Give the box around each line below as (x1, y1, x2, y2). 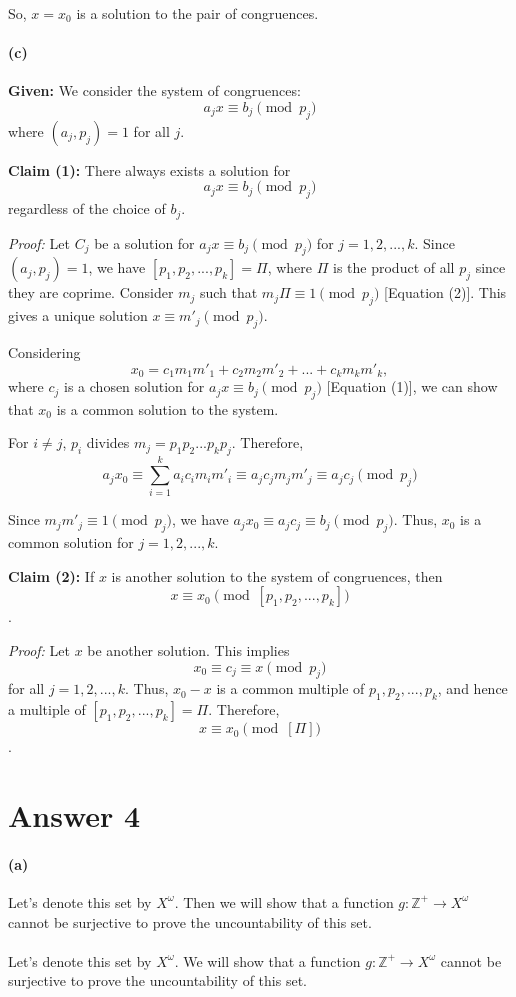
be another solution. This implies (87, 639, 290, 660)
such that (199, 282, 258, 303)
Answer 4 (8, 794, 141, 835)
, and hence (437, 678, 508, 699)
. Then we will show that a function (174, 891, 394, 912)
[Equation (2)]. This (384, 282, 507, 303)
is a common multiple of (216, 678, 365, 699)
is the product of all (333, 257, 455, 278)
